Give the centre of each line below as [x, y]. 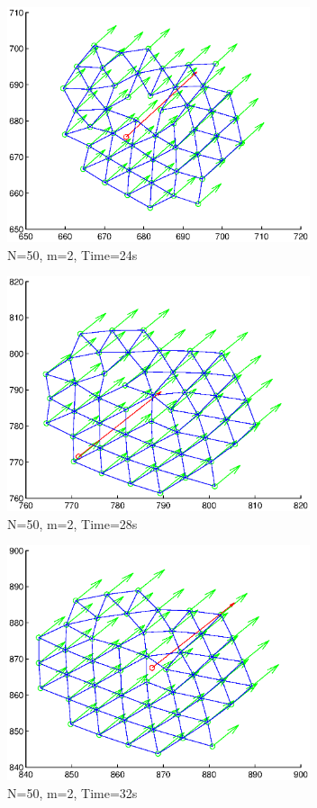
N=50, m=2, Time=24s [72, 254]
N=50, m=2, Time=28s [72, 523]
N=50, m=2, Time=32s [72, 793]
